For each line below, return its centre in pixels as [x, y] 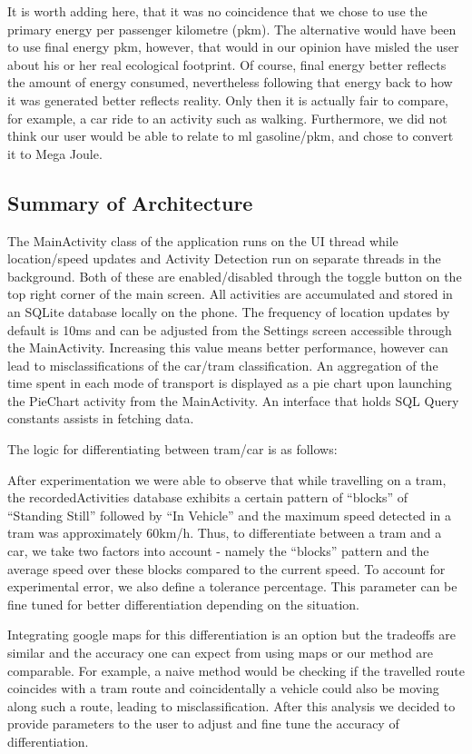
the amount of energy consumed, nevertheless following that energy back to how [230, 82]
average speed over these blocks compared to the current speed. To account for [226, 568]
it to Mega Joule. [55, 153]
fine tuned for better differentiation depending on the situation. [183, 604]
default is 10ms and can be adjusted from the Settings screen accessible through [230, 329]
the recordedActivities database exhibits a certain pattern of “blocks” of [208, 497]
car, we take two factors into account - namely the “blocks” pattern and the [218, 551]
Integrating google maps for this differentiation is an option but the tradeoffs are [232, 635]
